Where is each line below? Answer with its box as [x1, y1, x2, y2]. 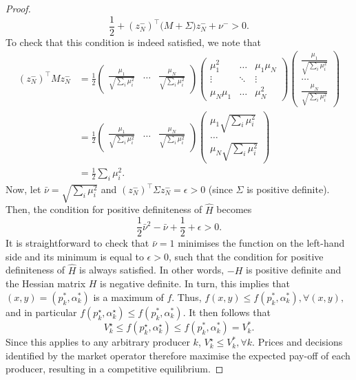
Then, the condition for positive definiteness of [6, 202, 202, 216]
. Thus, [171, 289, 202, 304]
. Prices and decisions [252, 335, 343, 349]
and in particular [6, 304, 77, 319]
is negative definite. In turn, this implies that [100, 276, 291, 291]
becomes [216, 202, 252, 216]
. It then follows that [182, 304, 271, 319]
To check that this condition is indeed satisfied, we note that [6, 34, 261, 49]
